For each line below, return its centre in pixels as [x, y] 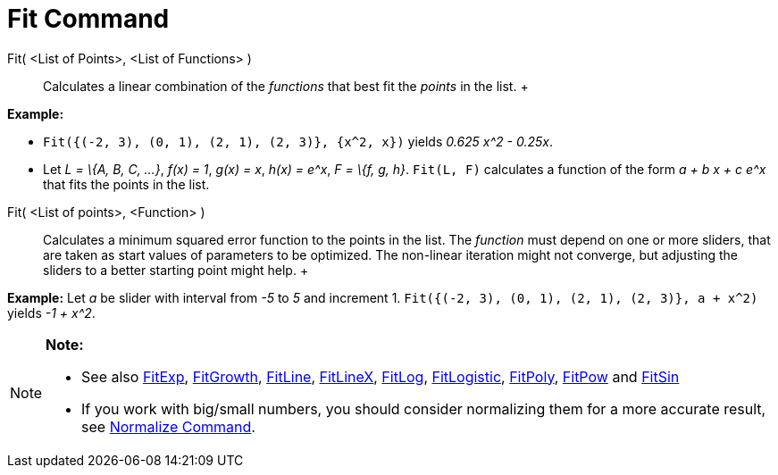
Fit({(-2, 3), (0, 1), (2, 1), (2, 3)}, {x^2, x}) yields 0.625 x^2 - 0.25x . [298, 141]
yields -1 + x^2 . [51, 312]
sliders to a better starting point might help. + [176, 270]
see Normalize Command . [168, 426]
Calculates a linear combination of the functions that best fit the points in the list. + [286, 86]
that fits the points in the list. [126, 184]
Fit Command [88, 19]
